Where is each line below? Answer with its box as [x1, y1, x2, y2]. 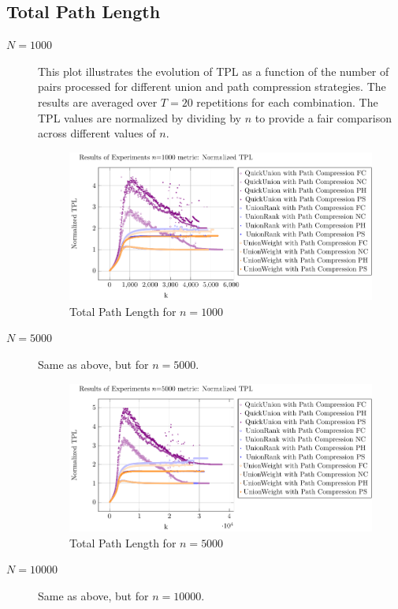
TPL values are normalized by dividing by [38, 109, 242, 126]
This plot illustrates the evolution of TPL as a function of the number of [38, 62, 389, 79]
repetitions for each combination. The [196, 93, 378, 110]
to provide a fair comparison [255, 109, 392, 126]
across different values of [38, 125, 156, 141]
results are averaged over [38, 93, 158, 110]
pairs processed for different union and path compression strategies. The [38, 78, 386, 95]
